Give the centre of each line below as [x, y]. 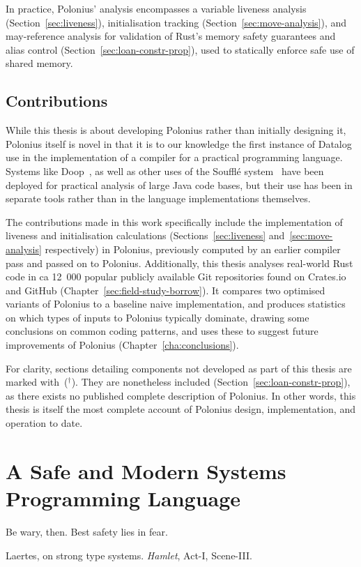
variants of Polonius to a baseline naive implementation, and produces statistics [176, 304]
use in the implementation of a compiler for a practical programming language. [174, 157]
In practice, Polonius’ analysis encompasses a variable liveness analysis [156, 8]
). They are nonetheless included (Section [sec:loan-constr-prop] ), [211, 382]
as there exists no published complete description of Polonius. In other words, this [181, 395]
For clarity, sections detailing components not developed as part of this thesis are [179, 368]
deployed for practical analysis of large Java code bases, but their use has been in [179, 184]
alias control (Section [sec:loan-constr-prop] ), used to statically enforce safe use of [180, 49]
